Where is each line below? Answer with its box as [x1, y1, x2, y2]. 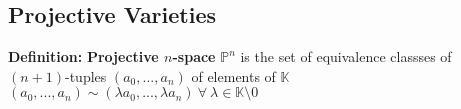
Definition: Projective [8, 46, 159, 67]
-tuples [65, 65, 107, 86]
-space [172, 46, 216, 67]
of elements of [191, 65, 276, 86]
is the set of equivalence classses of [240, 46, 452, 67]
